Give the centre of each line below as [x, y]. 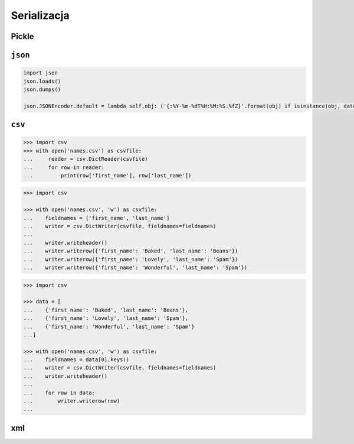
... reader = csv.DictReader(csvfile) [86, 159]
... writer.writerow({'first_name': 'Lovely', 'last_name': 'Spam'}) [131, 259]
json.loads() [42, 81]
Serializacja [40, 15]
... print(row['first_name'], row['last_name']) [107, 175]
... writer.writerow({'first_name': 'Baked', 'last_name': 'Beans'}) [131, 251]
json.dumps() [42, 89]
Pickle [23, 36]
